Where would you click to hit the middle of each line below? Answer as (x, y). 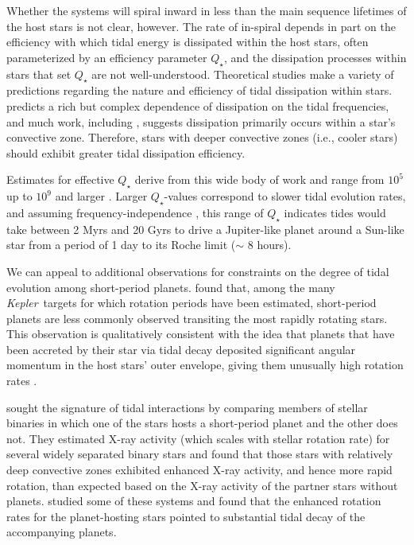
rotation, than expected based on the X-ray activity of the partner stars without (202, 485)
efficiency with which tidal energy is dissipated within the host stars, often (188, 42)
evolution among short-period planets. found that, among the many (171, 287)
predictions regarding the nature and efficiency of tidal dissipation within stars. (199, 90)
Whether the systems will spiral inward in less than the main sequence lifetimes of (207, 10)
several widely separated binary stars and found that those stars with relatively (200, 454)
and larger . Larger (101, 196)
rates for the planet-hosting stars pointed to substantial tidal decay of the (186, 516)
